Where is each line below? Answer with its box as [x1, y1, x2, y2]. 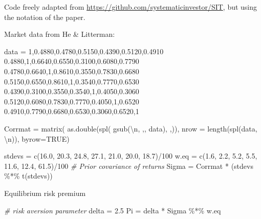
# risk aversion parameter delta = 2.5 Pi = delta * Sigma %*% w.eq [4, 205, 221, 215]
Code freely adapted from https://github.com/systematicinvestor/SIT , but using [4, 2, 257, 12]
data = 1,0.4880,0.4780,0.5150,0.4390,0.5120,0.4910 [4, 46, 164, 56]
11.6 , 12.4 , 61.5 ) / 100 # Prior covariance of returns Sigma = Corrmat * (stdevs [4, 160, 253, 171]
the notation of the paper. [4, 11, 85, 22]
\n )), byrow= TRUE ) [4, 133, 70, 144]
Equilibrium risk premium [4, 187, 86, 198]
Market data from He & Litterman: [4, 29, 115, 39]
